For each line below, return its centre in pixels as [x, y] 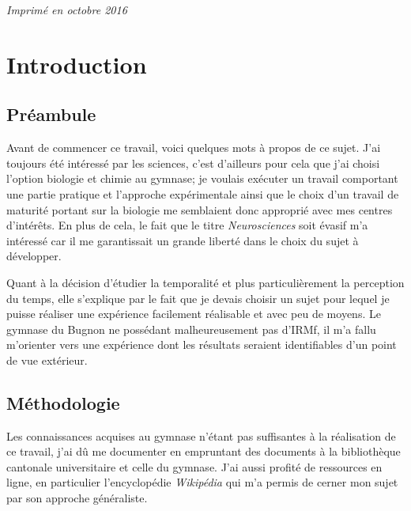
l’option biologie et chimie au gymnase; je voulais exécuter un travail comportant [202, 178]
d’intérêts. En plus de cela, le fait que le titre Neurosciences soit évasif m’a [187, 225]
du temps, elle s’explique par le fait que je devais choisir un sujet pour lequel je [198, 298]
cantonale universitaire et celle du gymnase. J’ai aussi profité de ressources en [194, 466]
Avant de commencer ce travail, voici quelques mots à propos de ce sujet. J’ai [194, 148]
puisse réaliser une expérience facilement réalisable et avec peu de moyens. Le [194, 314]
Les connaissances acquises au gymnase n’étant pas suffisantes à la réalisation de [201, 435]
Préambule [51, 114]
